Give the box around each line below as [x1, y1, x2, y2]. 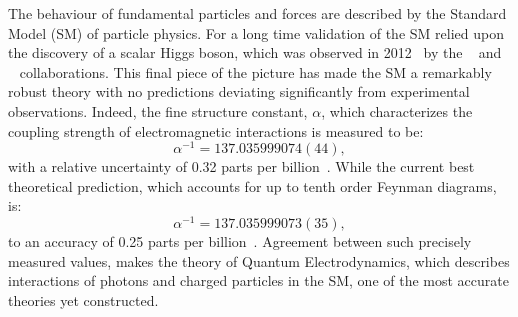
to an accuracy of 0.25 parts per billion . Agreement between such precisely [8, 231, 472, 252]
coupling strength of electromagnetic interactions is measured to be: [8, 120, 424, 141]
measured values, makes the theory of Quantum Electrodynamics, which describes [8, 250, 510, 271]
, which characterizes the [321, 100, 473, 121]
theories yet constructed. [8, 289, 159, 310]
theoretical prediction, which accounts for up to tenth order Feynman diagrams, [8, 175, 497, 196]
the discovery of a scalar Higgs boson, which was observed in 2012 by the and [8, 42, 502, 63]
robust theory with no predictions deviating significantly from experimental [8, 81, 470, 102]
